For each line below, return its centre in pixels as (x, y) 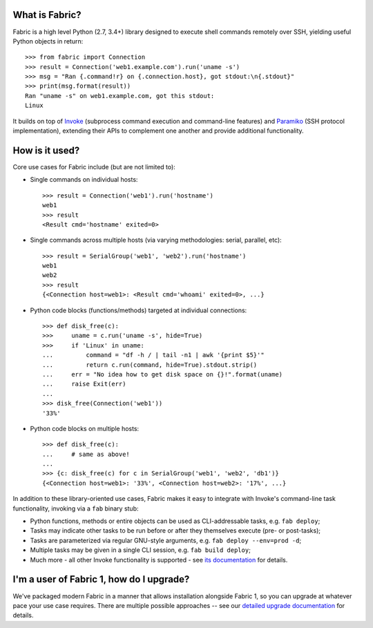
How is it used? (46, 150)
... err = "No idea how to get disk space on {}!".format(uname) (163, 374)
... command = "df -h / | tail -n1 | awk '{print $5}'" (154, 355)
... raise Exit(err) (84, 384)
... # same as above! (86, 454)
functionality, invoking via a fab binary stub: (76, 508)
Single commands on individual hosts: (84, 180)
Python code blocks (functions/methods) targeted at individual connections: (138, 310)
